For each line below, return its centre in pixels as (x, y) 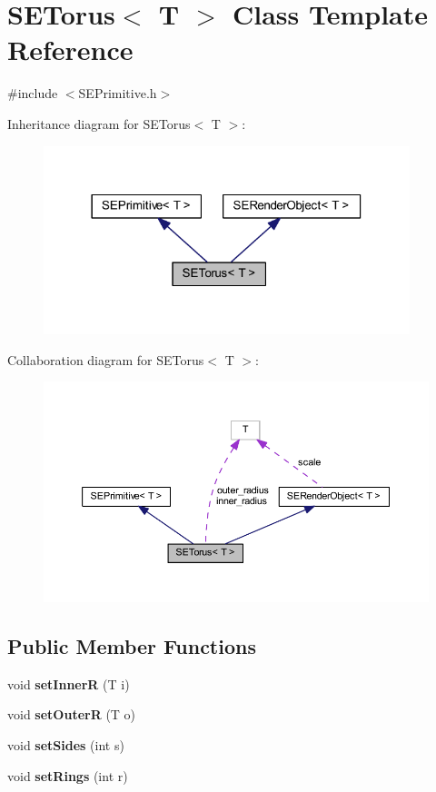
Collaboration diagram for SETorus (106, 359)
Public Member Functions (132, 646)
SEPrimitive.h (118, 93)
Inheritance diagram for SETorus (99, 123)
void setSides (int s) (66, 745)
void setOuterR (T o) (72, 714)
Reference (70, 49)
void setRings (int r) (68, 775)
